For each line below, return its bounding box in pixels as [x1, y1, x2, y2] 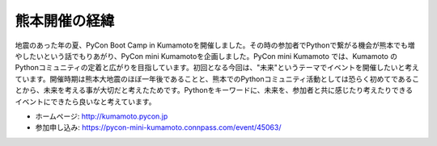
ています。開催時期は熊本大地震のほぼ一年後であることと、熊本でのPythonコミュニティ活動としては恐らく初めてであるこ [15, 73, 420, 84]
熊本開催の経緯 [15, 12, 115, 30]
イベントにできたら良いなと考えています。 [15, 97, 156, 106]
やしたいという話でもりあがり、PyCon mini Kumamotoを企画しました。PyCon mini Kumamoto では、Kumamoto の [15, 51, 398, 60]
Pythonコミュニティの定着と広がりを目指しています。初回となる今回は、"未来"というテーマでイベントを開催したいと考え [15, 63, 420, 73]
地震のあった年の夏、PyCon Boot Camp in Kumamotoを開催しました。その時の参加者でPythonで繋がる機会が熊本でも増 [15, 40, 415, 50]
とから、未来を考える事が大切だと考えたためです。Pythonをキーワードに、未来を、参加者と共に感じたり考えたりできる [15, 86, 414, 95]
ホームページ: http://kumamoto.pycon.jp [35, 111, 168, 121]
